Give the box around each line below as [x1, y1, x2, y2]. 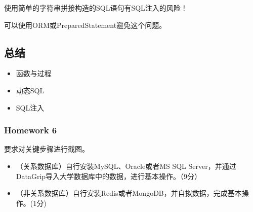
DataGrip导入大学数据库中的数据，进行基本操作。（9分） [16, 170, 202, 181]
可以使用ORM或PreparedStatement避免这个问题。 [4, 19, 166, 30]
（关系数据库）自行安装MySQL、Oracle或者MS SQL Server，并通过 [16, 160, 236, 171]
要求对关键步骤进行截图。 [4, 144, 89, 154]
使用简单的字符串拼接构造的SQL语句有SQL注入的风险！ [4, 3, 188, 13]
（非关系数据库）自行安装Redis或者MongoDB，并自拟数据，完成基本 [16, 188, 242, 198]
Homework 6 [4, 124, 57, 136]
